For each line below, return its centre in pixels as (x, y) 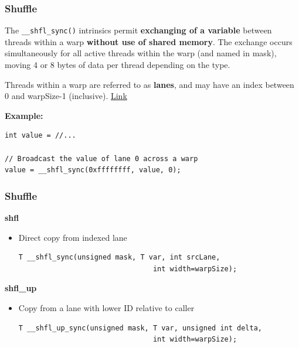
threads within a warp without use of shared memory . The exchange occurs (149, 41)
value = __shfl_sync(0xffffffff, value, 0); (93, 170)
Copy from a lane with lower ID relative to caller (106, 308)
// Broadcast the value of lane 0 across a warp (101, 158)
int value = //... (40, 136)
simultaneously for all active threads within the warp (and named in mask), (141, 53)
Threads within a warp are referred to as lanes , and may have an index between (149, 84)
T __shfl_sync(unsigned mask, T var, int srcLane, (119, 257)
